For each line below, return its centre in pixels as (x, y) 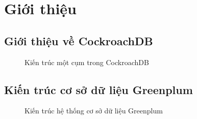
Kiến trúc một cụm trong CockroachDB (87, 62)
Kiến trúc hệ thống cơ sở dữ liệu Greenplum (94, 111)
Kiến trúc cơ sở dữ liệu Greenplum (98, 89)
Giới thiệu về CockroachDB (79, 40)
